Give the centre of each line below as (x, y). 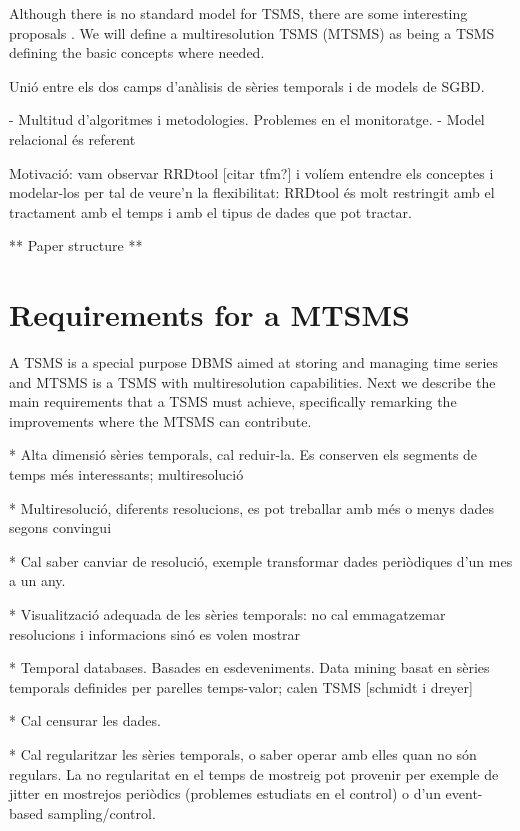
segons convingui (60, 527)
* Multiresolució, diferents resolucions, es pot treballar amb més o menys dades (251, 507)
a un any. (37, 580)
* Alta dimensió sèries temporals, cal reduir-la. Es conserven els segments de (243, 454)
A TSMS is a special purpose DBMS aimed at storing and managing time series (254, 362)
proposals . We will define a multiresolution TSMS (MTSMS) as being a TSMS (252, 32)
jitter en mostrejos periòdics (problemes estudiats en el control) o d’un (225, 793)
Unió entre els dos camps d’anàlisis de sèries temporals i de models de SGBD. (247, 85)
